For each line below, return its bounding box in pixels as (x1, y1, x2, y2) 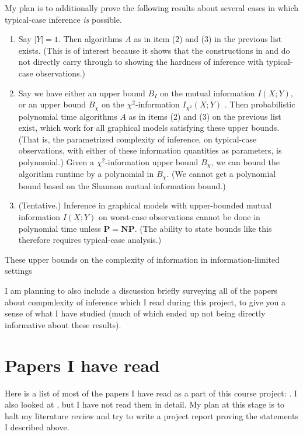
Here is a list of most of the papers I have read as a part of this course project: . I (5, 387, 297, 399)
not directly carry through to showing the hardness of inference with (18, 55, 264, 68)
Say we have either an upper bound (18, 86, 145, 99)
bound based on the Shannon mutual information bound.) (18, 179, 226, 192)
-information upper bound (105, 155, 198, 168)
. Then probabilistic (224, 98, 295, 110)
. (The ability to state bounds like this (134, 222, 272, 234)
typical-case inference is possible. (5, 13, 122, 25)
